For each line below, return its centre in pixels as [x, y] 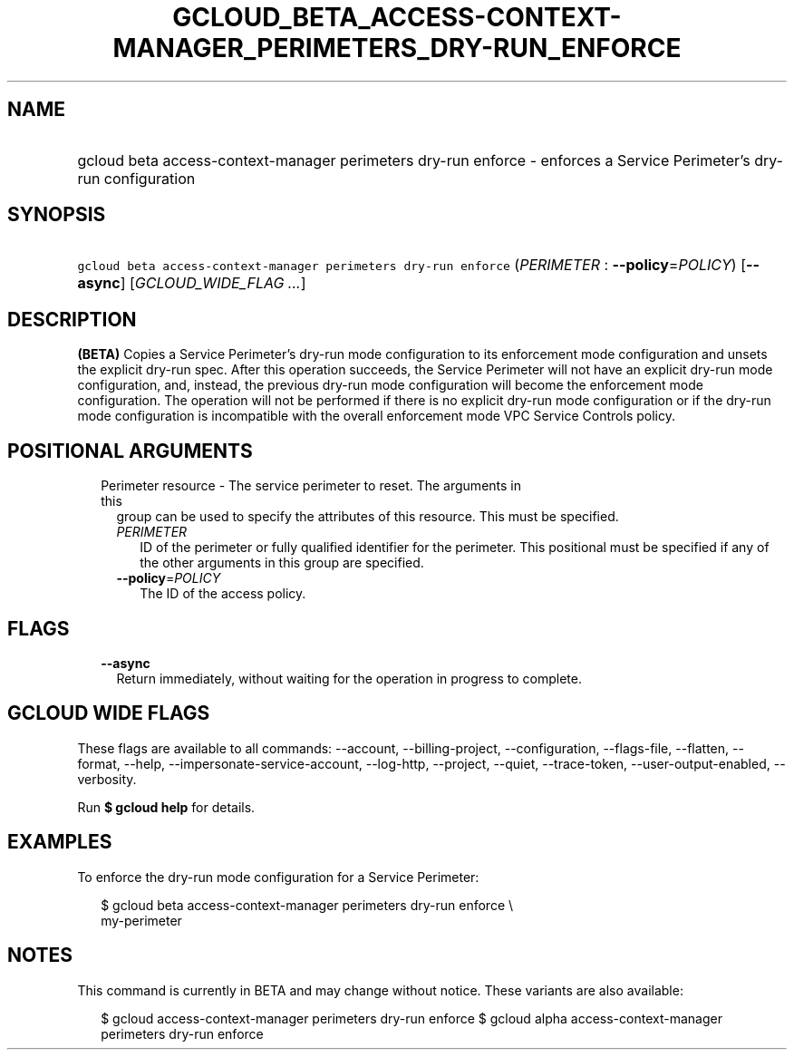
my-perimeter [141, 920]
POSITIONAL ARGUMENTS [130, 451]
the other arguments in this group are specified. [282, 563]
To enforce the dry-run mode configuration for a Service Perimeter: [278, 877]
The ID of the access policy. [223, 594]
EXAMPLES [60, 842]
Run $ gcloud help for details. [166, 807]
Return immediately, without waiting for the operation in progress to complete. [349, 678]
